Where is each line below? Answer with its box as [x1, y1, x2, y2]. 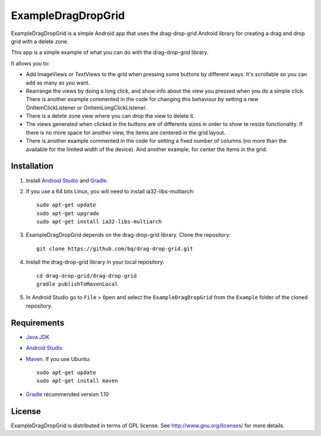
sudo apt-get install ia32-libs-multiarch [36, 218, 162, 225]
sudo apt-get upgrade [36, 210, 99, 217]
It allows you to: [11, 59, 50, 67]
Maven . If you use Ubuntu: [26, 355, 91, 362]
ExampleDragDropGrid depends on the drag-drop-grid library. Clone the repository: [26, 231, 231, 239]
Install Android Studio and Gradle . [26, 177, 109, 184]
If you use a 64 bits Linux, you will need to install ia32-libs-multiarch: [26, 187, 194, 195]
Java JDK [26, 333, 50, 340]
